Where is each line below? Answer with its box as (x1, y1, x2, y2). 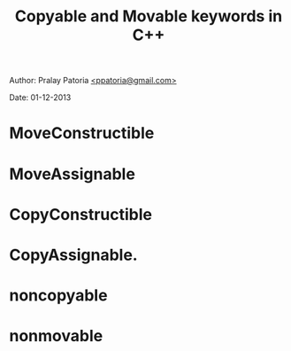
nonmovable (9, 326, 103, 347)
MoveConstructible (9, 123, 155, 144)
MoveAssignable (9, 164, 135, 183)
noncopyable (9, 285, 108, 306)
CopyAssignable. (9, 245, 139, 265)
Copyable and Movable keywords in (14, 6, 283, 27)
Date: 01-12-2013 (9, 92, 72, 103)
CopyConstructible (9, 204, 153, 224)
